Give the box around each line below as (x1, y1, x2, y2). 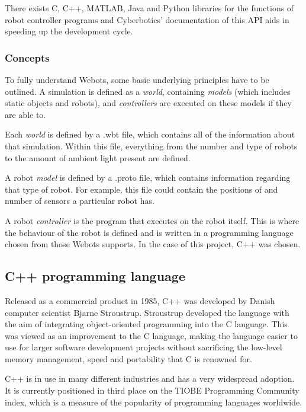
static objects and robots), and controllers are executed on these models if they (5, 97, 292, 109)
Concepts (5, 50, 50, 65)
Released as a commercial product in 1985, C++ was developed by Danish (5, 294, 275, 306)
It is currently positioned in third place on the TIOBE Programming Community (5, 384, 299, 397)
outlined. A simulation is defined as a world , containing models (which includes (5, 85, 291, 97)
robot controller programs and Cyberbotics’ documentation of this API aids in (5, 13, 289, 25)
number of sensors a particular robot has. (5, 194, 154, 207)
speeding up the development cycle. (5, 25, 133, 37)
